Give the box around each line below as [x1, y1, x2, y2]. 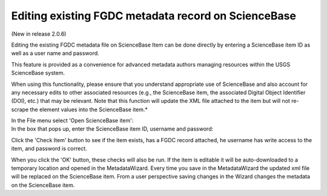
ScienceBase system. [11, 70, 65, 77]
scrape [11, 106, 29, 113]
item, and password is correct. [11, 145, 87, 152]
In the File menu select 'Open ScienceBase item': [11, 117, 134, 124]
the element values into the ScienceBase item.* [30, 106, 148, 113]
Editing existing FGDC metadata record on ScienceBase [11, 9, 297, 22]
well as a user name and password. [11, 50, 99, 57]
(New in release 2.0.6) [11, 30, 67, 38]
